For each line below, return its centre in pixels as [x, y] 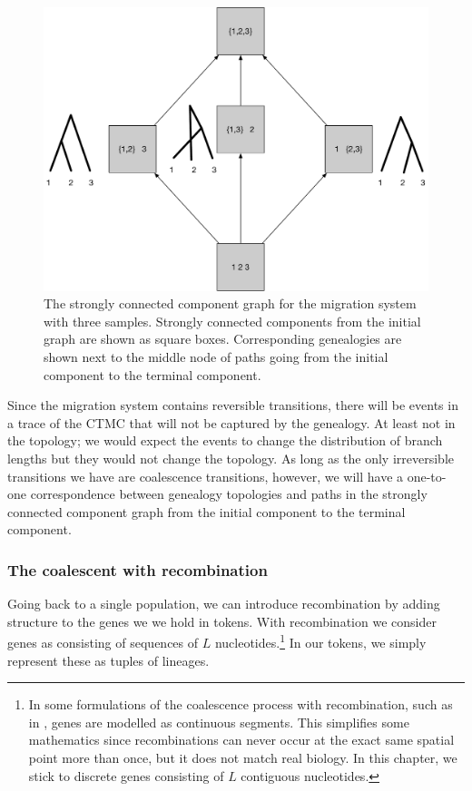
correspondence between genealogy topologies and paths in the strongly [229, 494]
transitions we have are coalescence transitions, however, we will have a [206, 476]
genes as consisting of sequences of [103, 642]
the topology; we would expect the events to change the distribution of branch [225, 440]
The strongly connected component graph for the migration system [230, 303]
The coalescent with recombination [138, 569]
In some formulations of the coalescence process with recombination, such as [241, 704]
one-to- [427, 476]
